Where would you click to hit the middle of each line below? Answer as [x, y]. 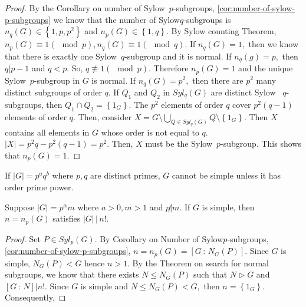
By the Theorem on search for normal [200, 263]
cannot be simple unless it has [226, 175]
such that [210, 274]
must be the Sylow [179, 143]
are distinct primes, [125, 175]
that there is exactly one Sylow [61, 56]
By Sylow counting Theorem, [224, 31]
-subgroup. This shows [261, 143]
